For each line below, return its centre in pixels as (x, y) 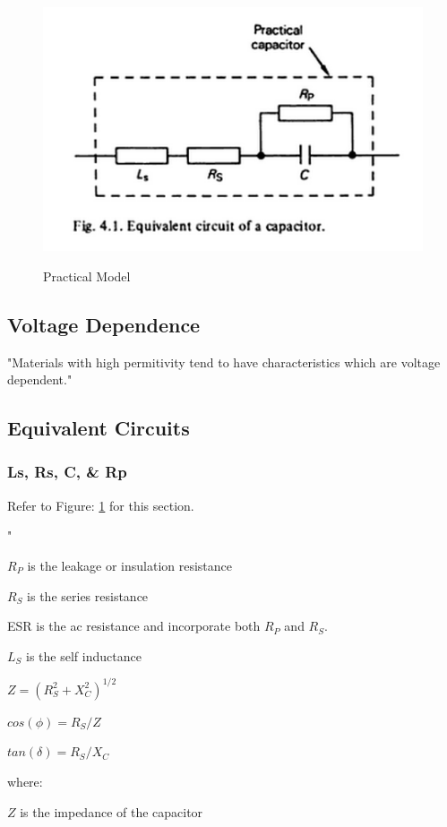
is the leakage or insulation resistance (130, 565)
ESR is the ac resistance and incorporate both (134, 626)
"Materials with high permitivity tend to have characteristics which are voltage (224, 362)
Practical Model (87, 276)
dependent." (40, 379)
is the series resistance (88, 595)
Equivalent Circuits (99, 428)
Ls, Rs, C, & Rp (67, 472)
